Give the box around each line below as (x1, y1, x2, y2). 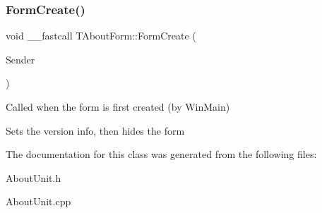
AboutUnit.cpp (6, 194, 71, 209)
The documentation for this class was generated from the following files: (6, 147, 317, 162)
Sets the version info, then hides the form (6, 123, 185, 138)
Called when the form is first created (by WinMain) (6, 99, 230, 114)
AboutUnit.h (6, 170, 61, 185)
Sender (6, 51, 35, 66)
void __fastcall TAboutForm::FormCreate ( (6, 28, 196, 43)
